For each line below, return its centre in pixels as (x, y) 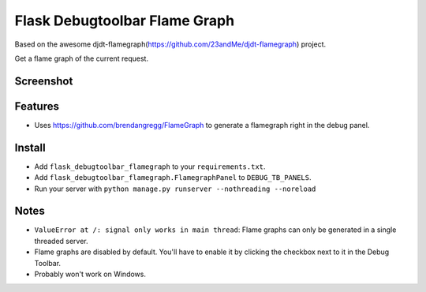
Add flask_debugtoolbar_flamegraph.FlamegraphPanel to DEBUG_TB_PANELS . (173, 178)
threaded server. (61, 241)
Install (30, 147)
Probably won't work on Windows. (90, 274)
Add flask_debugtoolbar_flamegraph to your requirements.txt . (150, 167)
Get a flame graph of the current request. (82, 58)
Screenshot (44, 81)
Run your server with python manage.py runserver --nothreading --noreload (175, 189)
